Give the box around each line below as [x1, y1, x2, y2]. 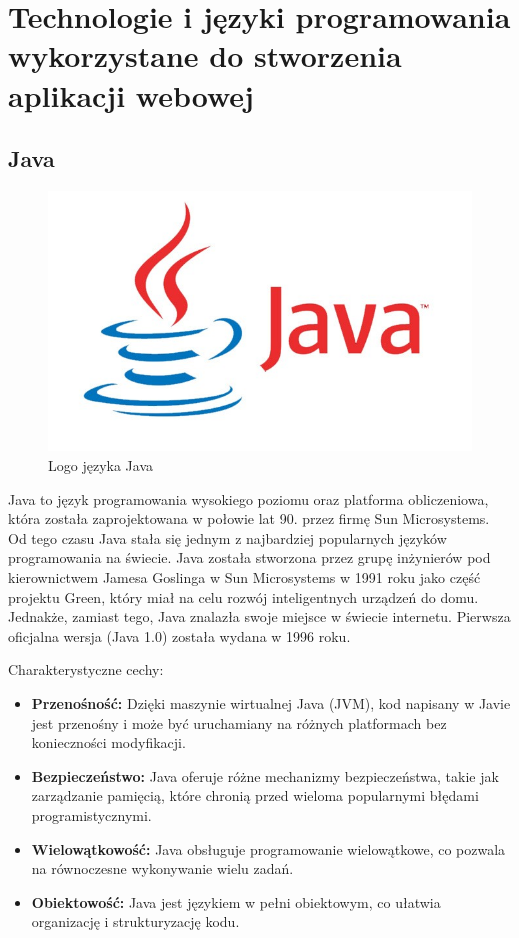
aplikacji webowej [8, 74, 254, 115]
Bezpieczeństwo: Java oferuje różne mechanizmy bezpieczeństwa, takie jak [31, 765, 499, 786]
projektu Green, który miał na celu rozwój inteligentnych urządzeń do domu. [8, 586, 479, 607]
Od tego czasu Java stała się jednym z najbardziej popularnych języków [8, 527, 447, 548]
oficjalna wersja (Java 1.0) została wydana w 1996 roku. [8, 625, 351, 646]
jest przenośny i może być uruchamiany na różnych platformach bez [31, 712, 447, 733]
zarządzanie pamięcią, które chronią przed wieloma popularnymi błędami [31, 785, 479, 806]
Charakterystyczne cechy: [8, 659, 164, 680]
